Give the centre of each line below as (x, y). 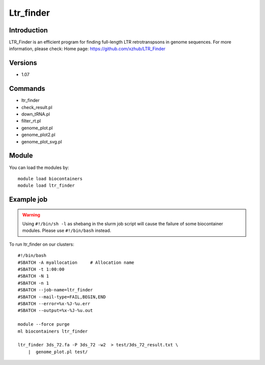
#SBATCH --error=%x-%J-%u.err (54, 304)
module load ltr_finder (46, 186)
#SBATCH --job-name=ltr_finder (55, 290)
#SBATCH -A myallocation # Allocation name (76, 262)
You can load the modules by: (39, 168)
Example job (28, 200)
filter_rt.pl (31, 121)
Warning (31, 215)
